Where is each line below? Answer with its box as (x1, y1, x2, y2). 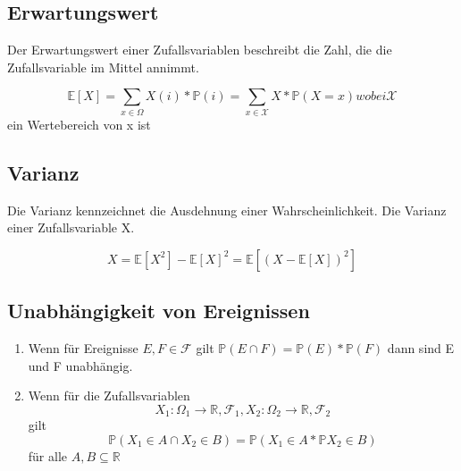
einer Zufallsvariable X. (7, 218, 135, 237)
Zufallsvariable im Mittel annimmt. (7, 57, 199, 76)
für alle (28, 446, 68, 465)
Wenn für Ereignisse (28, 338, 138, 357)
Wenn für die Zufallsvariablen (28, 386, 190, 405)
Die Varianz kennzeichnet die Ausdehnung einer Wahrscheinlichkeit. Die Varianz (7, 200, 447, 219)
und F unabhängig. (28, 356, 133, 374)
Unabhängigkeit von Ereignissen (7, 297, 310, 324)
